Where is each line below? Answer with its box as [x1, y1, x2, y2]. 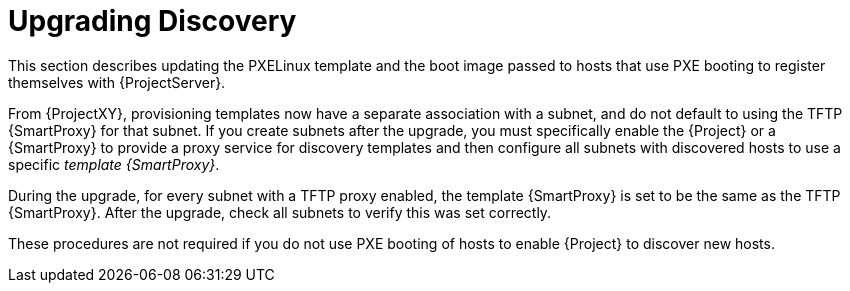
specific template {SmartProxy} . [8, 155, 220, 173]
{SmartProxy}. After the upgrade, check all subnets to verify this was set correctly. [8, 203, 552, 221]
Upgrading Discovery [8, 4, 297, 38]
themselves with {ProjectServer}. [8, 73, 226, 91]
